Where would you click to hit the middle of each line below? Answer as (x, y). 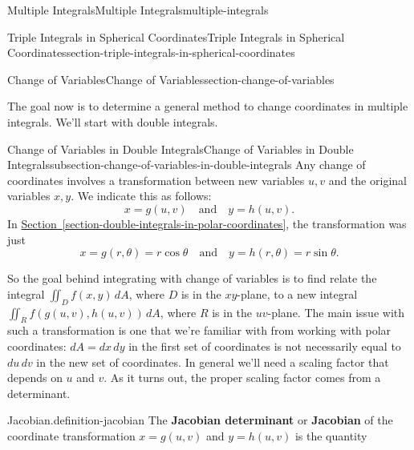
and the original (367, 180)
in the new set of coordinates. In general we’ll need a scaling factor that (213, 362)
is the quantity (331, 435)
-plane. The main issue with (336, 312)
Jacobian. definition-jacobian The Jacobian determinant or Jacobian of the (200, 420)
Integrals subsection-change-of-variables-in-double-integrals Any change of (187, 165)
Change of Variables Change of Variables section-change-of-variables (171, 79)
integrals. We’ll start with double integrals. (113, 121)
